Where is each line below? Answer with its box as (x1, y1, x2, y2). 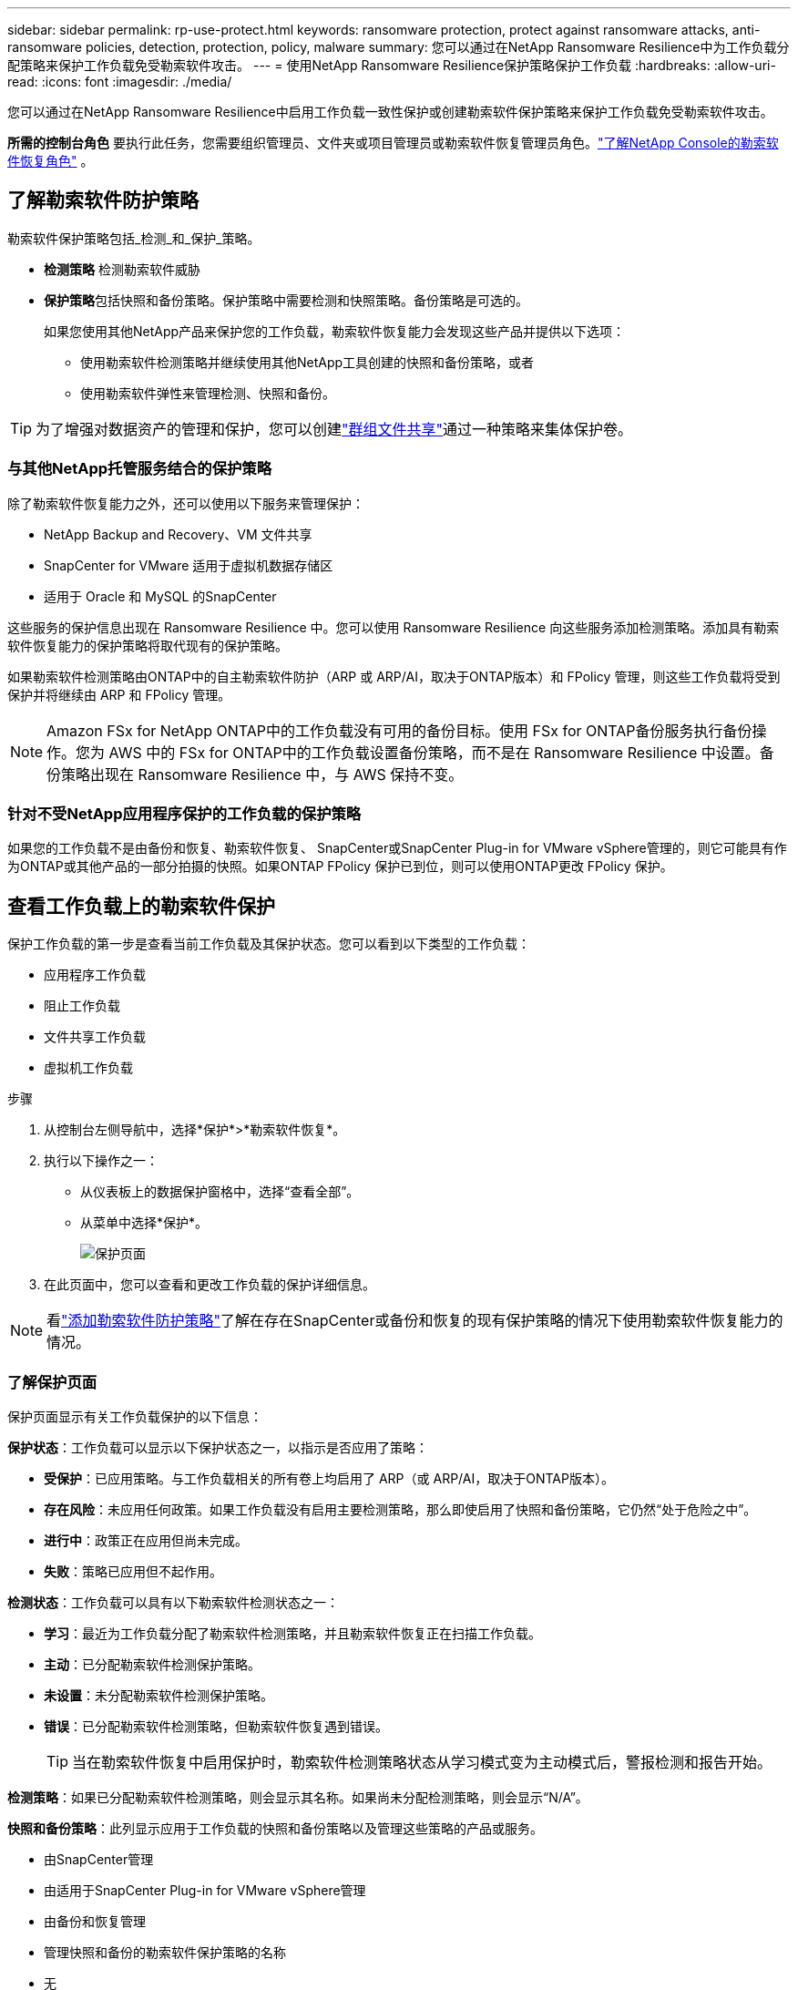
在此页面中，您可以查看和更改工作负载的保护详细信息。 (44, 1277, 375, 1293)
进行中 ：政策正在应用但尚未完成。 (44, 1532, 248, 1548)
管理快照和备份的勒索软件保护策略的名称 (44, 1944, 286, 1960)
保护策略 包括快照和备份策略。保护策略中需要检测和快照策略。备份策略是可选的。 (44, 292, 528, 308)
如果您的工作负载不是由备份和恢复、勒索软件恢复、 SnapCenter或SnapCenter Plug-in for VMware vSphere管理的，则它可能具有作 (7, 840, 787, 857)
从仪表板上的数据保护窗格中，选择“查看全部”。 (80, 1184, 360, 1200)
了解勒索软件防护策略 (7, 189, 199, 212)
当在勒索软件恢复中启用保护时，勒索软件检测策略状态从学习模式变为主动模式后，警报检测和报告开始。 (72, 1752, 772, 1771)
